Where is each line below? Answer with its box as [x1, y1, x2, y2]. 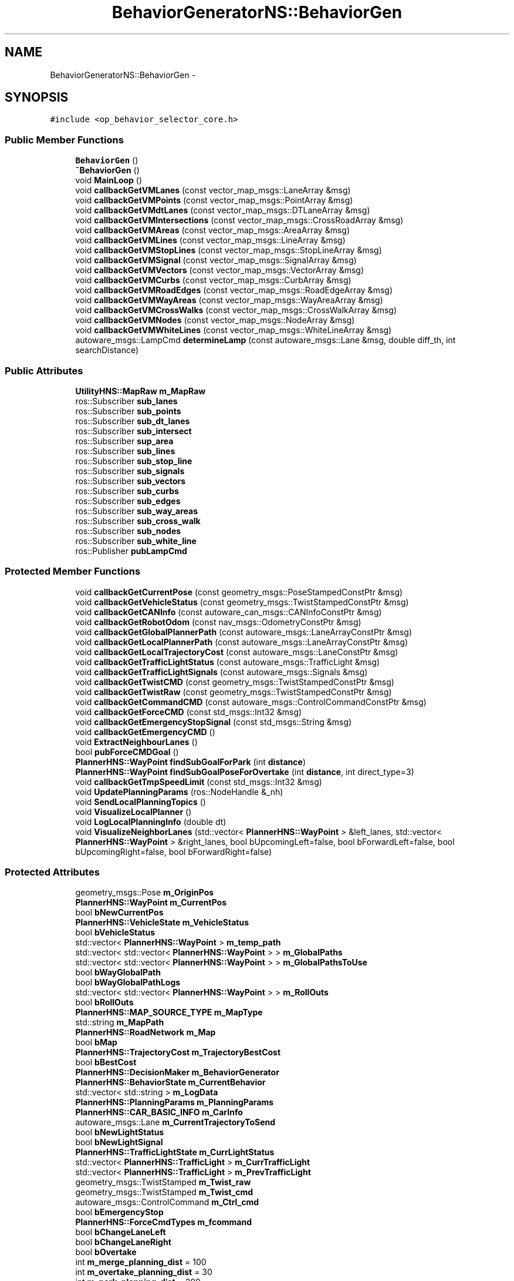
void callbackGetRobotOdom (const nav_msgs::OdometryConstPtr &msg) [75, 616, 361, 627]
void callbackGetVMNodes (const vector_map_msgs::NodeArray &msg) [75, 315, 355, 326]
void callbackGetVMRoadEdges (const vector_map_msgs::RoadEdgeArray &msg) [75, 285, 393, 296]
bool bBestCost [75, 1057, 137, 1068]
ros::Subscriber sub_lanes [75, 395, 178, 406]
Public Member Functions [5, 133, 124, 146]
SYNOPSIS [5, 90, 69, 105]
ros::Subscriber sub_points [75, 405, 181, 416]
